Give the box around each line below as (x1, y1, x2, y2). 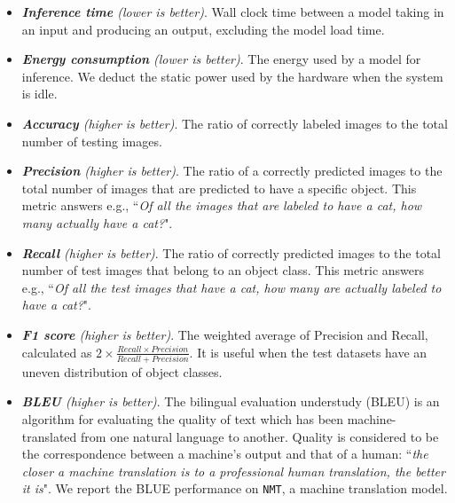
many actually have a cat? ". (21, 213, 173, 232)
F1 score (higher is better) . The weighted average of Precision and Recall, (21, 325, 428, 343)
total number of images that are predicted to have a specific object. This (21, 178, 417, 197)
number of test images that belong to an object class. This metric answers (21, 261, 425, 279)
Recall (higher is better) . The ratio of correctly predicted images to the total (21, 243, 442, 262)
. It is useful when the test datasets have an (189, 342, 428, 361)
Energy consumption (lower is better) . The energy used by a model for (21, 50, 421, 68)
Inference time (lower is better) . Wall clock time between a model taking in (21, 3, 444, 20)
